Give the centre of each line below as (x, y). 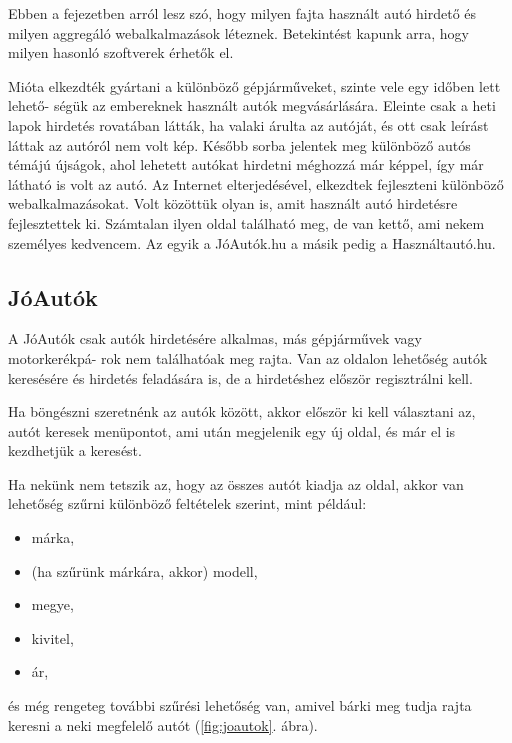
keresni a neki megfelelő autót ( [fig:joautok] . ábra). (163, 724)
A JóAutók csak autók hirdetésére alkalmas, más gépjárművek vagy (215, 338)
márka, (53, 537)
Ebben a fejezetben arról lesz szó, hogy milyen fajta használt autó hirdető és (242, 13)
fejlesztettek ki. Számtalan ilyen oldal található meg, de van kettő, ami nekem (246, 222)
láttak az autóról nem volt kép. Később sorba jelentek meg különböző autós (239, 144)
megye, (52, 604)
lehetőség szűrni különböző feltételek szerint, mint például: (187, 503)
